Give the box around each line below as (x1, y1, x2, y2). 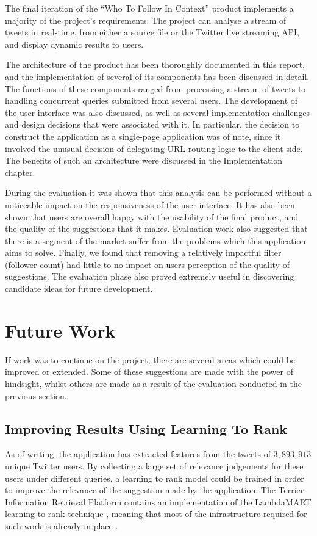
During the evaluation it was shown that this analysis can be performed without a (5, 186, 312, 199)
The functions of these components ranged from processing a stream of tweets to (5, 82, 306, 95)
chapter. (5, 165, 35, 178)
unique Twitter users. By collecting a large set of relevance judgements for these (5, 459, 304, 472)
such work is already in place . (5, 519, 118, 532)
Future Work (5, 317, 116, 342)
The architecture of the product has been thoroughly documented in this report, (5, 58, 305, 71)
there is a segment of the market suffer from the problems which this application (5, 234, 306, 247)
